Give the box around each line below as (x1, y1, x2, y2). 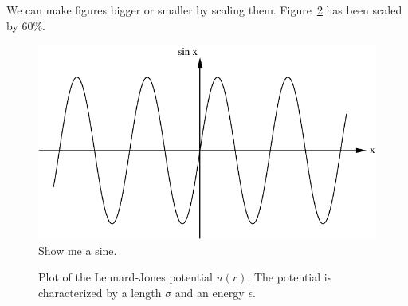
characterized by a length (38, 284, 162, 300)
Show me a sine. (38, 241, 117, 258)
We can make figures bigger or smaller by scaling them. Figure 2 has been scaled (6, 2, 402, 18)
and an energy (175, 284, 245, 300)
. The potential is (247, 269, 332, 285)
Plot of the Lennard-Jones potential (38, 269, 213, 285)
